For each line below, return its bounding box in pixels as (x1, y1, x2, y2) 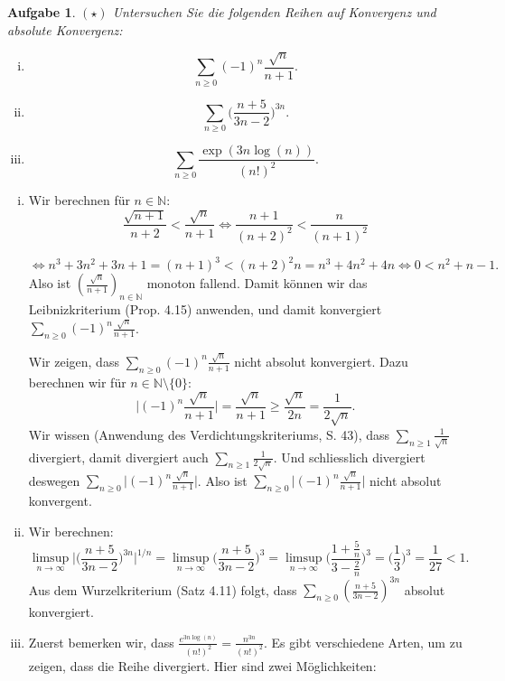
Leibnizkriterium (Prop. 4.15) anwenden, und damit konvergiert (28, 300, 382, 319)
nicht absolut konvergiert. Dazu (234, 351, 408, 370)
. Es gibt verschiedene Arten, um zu (263, 632, 463, 651)
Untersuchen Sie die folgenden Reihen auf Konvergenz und (112, 3, 436, 21)
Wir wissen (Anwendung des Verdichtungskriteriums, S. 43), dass (28, 424, 390, 443)
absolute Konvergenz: (7, 20, 123, 39)
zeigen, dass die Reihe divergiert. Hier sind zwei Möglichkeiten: (28, 656, 377, 675)
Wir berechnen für (28, 191, 130, 210)
